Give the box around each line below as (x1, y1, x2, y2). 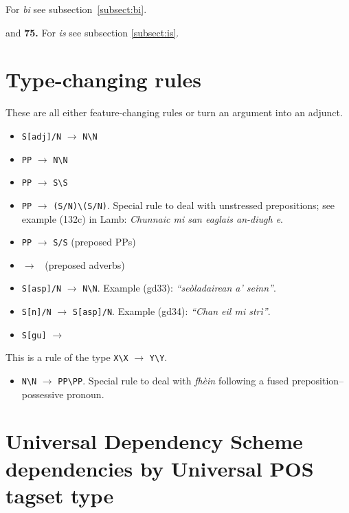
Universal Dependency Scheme (5, 427, 303, 455)
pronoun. (67, 386, 104, 401)
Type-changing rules (5, 65, 201, 94)
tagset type (5, 481, 114, 509)
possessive (21, 386, 64, 401)
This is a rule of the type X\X (5, 350, 128, 364)
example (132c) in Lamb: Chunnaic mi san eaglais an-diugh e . (21, 211, 284, 226)
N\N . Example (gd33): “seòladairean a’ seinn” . (82, 281, 276, 295)
